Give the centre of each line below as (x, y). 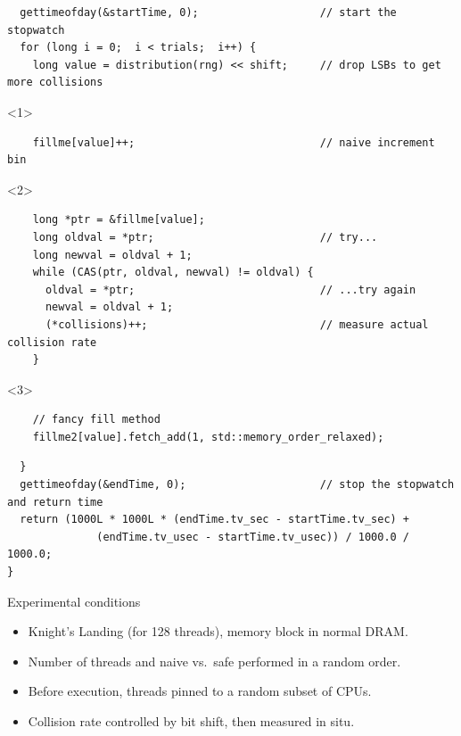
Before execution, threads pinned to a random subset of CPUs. (200, 691)
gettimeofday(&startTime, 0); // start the (208, 12)
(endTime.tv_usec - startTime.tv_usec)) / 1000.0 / (253, 537)
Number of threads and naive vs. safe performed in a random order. (214, 661)
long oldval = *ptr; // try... (205, 237)
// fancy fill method (96, 420)
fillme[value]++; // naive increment (234, 142)
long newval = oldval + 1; (112, 255)
